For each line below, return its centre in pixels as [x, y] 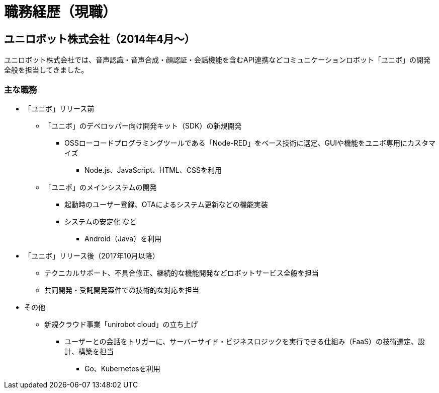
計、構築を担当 [89, 351]
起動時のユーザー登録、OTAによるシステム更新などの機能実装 [166, 204]
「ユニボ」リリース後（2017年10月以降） [92, 255]
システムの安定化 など [101, 221]
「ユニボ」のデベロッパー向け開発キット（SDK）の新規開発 [143, 125]
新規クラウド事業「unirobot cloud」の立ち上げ [121, 324]
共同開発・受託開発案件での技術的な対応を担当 [122, 290]
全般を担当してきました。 [46, 70]
